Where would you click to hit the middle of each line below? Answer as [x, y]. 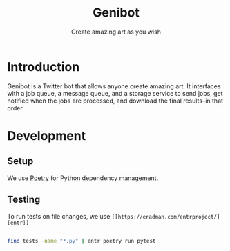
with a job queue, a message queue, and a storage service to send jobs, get [115, 93]
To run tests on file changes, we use [59, 216]
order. [16, 108]
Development [47, 135]
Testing [24, 200]
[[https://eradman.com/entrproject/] [166, 217]
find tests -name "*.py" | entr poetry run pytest [82, 241]
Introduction [44, 67]
